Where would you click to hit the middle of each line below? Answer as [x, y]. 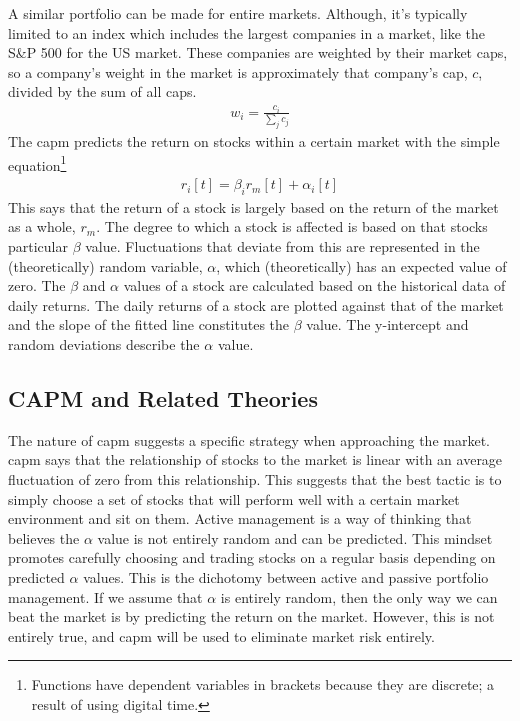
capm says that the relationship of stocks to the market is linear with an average [255, 459]
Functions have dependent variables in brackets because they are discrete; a [263, 684]
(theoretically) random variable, [105, 265]
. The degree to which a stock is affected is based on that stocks [292, 226]
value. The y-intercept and [387, 324]
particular [38, 246]
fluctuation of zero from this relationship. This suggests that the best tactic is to [255, 479]
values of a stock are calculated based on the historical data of [314, 285]
